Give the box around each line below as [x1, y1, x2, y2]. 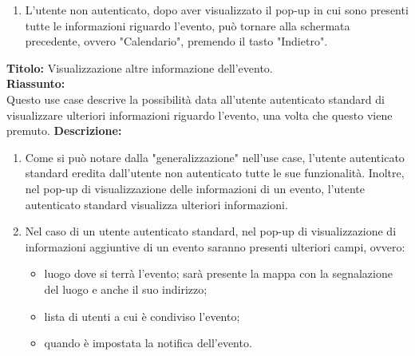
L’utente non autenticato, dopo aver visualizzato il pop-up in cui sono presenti [25, 2, 409, 18]
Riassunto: [6, 75, 65, 92]
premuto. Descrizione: [6, 122, 122, 139]
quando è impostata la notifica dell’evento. [44, 334, 252, 351]
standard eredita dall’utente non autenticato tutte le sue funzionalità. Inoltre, [25, 164, 405, 181]
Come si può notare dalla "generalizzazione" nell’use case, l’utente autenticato [25, 148, 405, 165]
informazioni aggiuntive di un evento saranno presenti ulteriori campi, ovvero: [25, 238, 405, 255]
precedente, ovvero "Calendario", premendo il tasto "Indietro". [25, 33, 328, 49]
